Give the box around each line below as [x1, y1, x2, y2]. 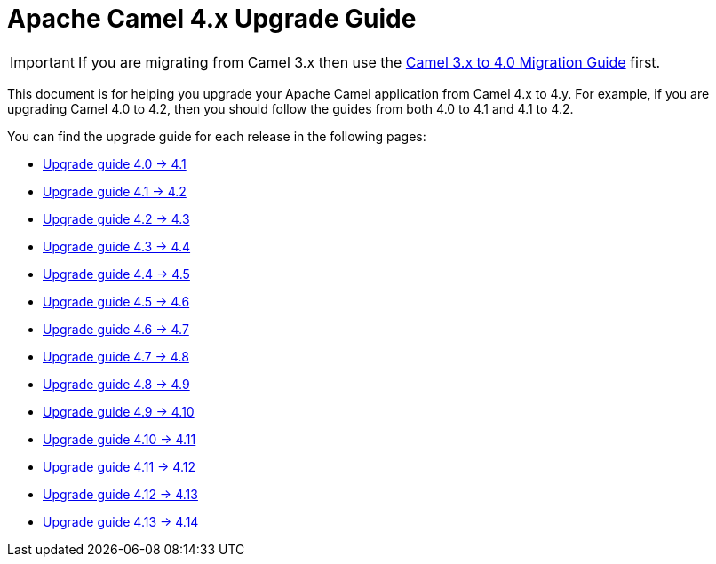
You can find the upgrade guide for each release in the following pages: [7, 128, 426, 144]
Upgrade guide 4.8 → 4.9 [43, 376, 190, 392]
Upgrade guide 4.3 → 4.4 [43, 238, 191, 254]
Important [10, 52, 75, 71]
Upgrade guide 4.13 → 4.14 [43, 513, 199, 529]
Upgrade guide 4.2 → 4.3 [43, 211, 190, 226]
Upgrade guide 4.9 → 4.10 [43, 403, 195, 419]
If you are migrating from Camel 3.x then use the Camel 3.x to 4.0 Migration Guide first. [77, 52, 661, 71]
